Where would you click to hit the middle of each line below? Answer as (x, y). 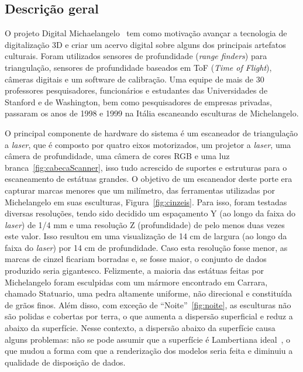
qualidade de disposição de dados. (65, 362)
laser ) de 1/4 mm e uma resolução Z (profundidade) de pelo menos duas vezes (145, 224)
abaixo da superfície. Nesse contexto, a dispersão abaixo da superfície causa (140, 328)
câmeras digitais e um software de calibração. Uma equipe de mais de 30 (135, 79)
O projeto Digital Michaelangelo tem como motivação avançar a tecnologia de (146, 33)
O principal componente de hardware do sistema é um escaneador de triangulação (151, 132)
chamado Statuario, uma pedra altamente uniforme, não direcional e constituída (149, 293)
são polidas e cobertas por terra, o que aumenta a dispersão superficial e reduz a (149, 316)
